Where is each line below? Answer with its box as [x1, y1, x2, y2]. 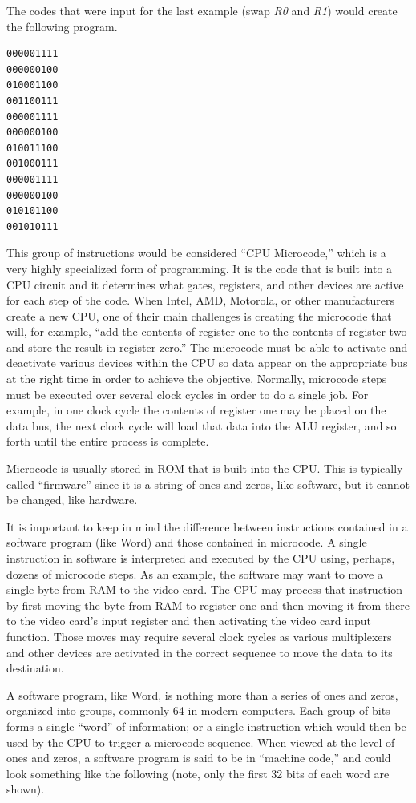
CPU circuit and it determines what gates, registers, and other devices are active [6, 276, 404, 293]
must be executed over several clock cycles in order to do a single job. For [6, 385, 369, 402]
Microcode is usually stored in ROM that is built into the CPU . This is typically [6, 460, 403, 477]
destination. [6, 660, 64, 676]
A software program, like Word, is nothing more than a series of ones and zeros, [6, 686, 398, 703]
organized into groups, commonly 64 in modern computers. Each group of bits [6, 702, 390, 719]
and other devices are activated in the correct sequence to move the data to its [6, 644, 393, 660]
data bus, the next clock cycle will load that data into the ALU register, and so [6, 417, 397, 434]
